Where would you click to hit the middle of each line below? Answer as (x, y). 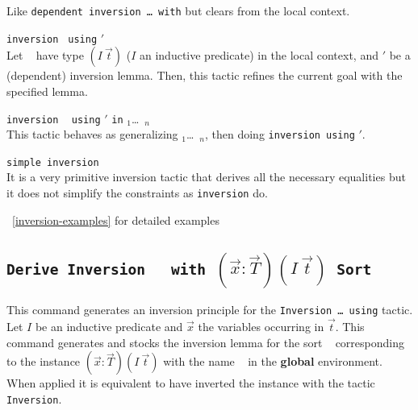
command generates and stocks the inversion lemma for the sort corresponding (205, 342)
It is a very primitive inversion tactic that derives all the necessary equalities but (206, 177)
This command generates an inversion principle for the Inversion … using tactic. (210, 310)
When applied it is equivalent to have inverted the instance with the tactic (191, 383)
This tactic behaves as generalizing (92, 134)
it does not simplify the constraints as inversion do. (137, 193)
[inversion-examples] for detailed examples (116, 219)
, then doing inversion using (280, 134)
